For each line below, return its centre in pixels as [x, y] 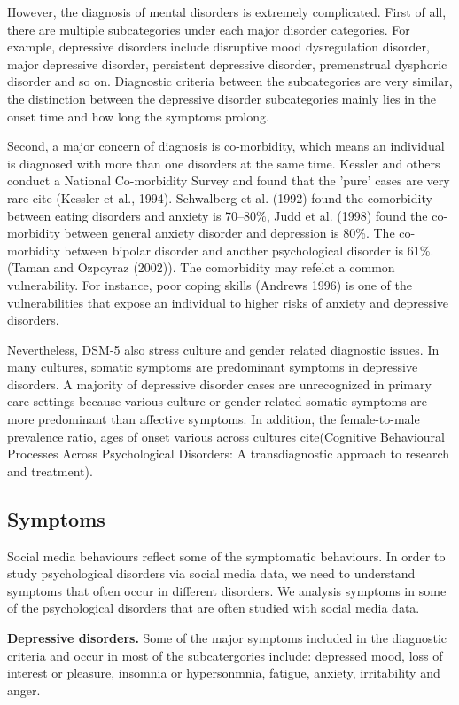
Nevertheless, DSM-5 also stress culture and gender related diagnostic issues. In [223, 349]
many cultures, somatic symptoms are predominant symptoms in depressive [213, 367]
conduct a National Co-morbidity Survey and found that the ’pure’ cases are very [229, 180]
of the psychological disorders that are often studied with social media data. [214, 608]
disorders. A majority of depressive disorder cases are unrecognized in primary [219, 384]
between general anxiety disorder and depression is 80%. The [229, 233]
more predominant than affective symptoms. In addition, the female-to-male [214, 419]
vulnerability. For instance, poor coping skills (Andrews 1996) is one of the [210, 284]
